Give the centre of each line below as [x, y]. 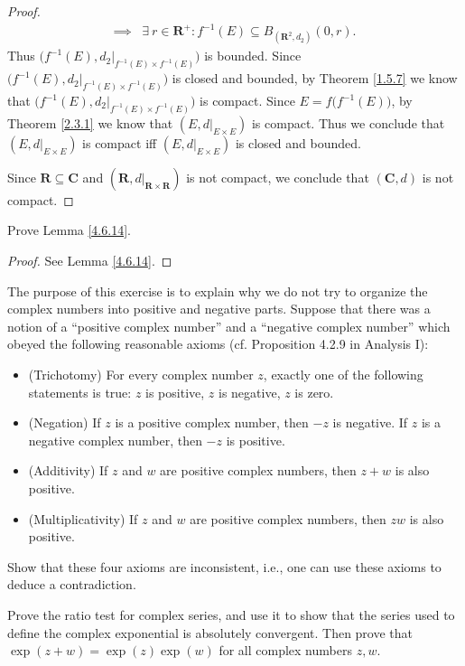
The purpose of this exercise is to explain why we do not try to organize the [218, 291]
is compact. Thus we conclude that [348, 122]
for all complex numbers [285, 650]
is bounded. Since [253, 56]
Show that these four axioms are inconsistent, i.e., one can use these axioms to [224, 566]
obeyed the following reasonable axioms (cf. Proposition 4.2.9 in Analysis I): [218, 344]
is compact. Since [247, 101]
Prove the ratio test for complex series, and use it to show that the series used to [231, 614]
